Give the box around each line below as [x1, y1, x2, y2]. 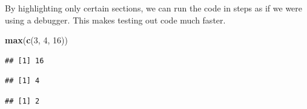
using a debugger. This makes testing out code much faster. [5, 13, 226, 26]
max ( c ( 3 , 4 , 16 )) [5, 34, 68, 46]
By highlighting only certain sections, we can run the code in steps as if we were [5, 2, 303, 14]
